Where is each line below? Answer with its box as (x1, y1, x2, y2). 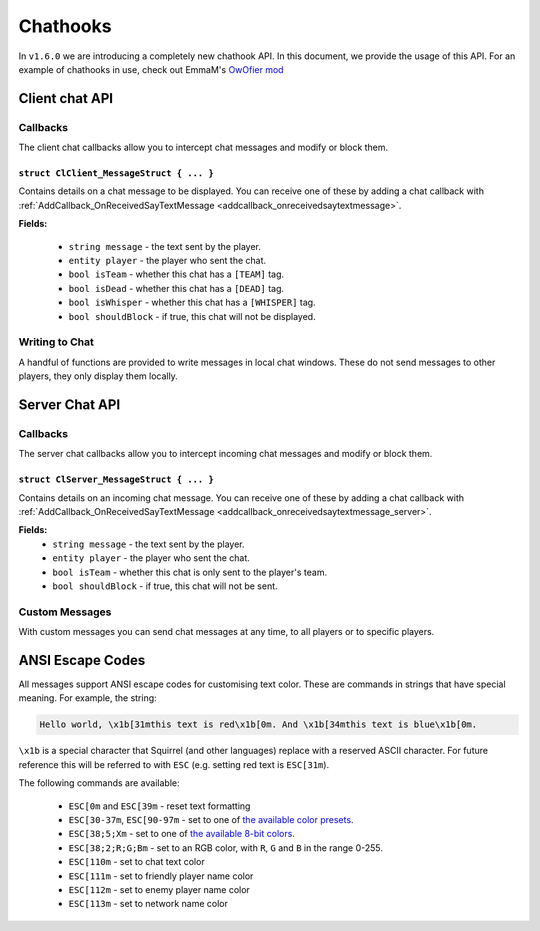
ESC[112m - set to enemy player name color (68, 883, 250, 895)
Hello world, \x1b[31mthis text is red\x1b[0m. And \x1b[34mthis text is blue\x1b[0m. (39, 719, 478, 730)
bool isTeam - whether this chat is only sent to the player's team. (52, 566, 328, 578)
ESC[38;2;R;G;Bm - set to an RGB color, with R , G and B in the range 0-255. (68, 841, 384, 854)
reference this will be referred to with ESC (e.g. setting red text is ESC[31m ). (18, 758, 330, 770)
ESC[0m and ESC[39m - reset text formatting (68, 800, 251, 812)
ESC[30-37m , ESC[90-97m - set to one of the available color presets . (68, 814, 354, 825)
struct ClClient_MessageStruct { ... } (18, 168, 214, 179)
